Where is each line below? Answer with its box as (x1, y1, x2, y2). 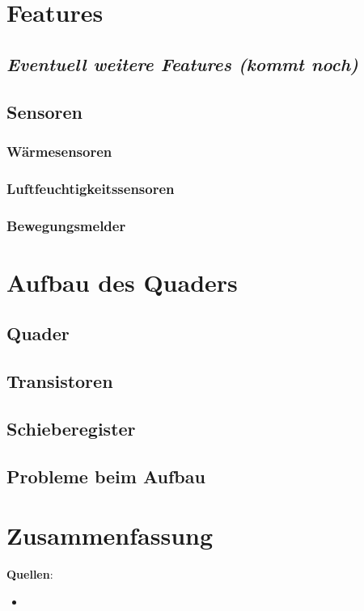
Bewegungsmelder (6, 215, 126, 235)
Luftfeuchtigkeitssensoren (6, 178, 175, 198)
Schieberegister (6, 415, 136, 440)
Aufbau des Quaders (6, 265, 238, 298)
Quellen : (6, 566, 53, 583)
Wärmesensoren (6, 141, 112, 161)
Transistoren (6, 369, 113, 394)
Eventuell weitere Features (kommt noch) (6, 51, 358, 76)
